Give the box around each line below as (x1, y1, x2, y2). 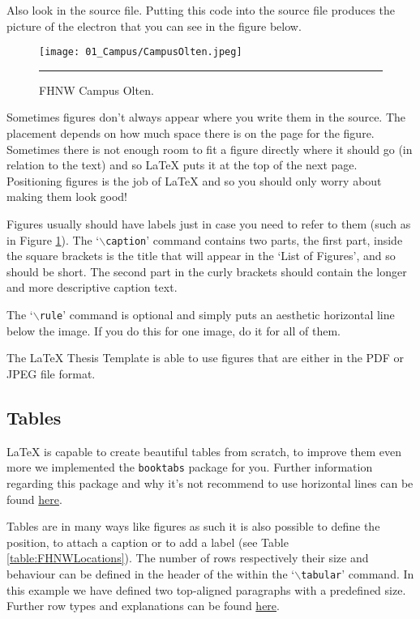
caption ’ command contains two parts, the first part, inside (105, 231, 403, 248)
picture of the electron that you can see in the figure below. (6, 17, 302, 34)
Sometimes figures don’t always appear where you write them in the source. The (6, 109, 406, 126)
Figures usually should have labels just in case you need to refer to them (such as (6, 216, 411, 232)
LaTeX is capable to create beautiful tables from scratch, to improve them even (6, 442, 402, 459)
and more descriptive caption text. (6, 279, 178, 296)
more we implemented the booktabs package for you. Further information (6, 459, 373, 476)
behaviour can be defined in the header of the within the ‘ (6, 565, 295, 582)
